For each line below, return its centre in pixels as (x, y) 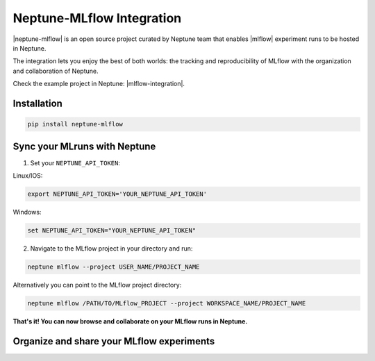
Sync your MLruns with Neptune (84, 146)
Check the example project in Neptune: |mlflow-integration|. (99, 84)
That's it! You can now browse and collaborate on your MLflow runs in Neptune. (130, 321)
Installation (37, 103)
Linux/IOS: (28, 176)
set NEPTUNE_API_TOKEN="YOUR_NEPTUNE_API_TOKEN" (112, 230)
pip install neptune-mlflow (75, 124)
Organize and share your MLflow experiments (114, 341)
